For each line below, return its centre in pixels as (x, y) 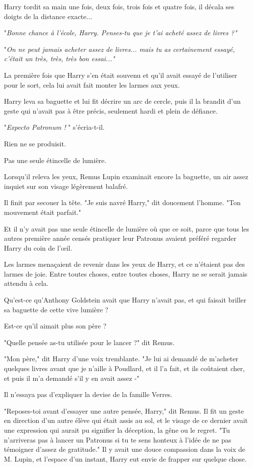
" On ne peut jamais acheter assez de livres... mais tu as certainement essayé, (119, 49)
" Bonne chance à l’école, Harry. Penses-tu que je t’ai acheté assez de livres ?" (121, 33)
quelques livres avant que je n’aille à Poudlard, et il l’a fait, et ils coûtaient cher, (125, 368)
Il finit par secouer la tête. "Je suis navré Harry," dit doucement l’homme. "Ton (122, 202)
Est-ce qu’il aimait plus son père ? (55, 326)
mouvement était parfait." (43, 212)
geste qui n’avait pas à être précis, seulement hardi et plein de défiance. (111, 110)
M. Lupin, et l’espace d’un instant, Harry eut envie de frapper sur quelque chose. (125, 458)
